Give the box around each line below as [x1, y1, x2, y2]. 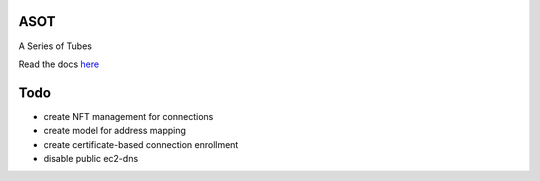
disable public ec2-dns [43, 152, 139, 164]
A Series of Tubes [18, 40, 92, 52]
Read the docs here [18, 58, 100, 70]
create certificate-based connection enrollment [43, 138, 239, 150]
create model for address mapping [43, 125, 187, 137]
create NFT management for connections [43, 110, 214, 122]
